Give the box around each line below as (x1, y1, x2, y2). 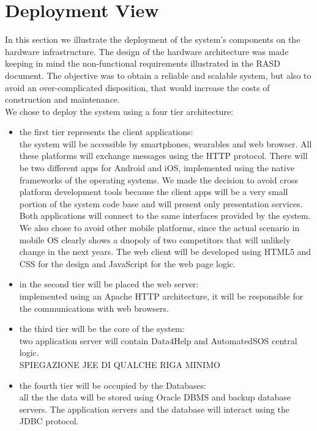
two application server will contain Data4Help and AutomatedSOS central (19, 334, 297, 347)
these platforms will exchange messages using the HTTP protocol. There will (19, 149, 308, 162)
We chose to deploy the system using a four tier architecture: (5, 105, 233, 117)
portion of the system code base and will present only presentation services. (19, 197, 303, 210)
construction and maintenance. (5, 93, 120, 106)
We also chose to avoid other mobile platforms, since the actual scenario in (19, 221, 300, 234)
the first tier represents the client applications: (19, 125, 193, 138)
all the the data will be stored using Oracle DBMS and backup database (19, 391, 291, 403)
